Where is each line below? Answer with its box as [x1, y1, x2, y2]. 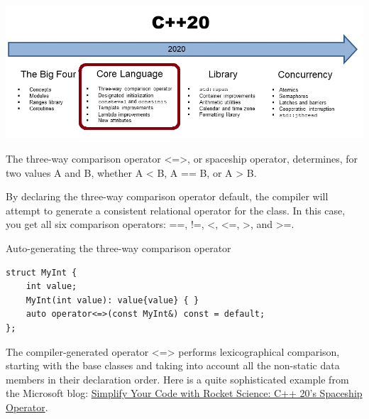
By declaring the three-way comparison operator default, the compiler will [6, 189, 329, 204]
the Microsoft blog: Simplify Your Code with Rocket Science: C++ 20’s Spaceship [6, 386, 363, 401]
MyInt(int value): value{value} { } [26, 295, 199, 305]
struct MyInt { [6, 267, 77, 278]
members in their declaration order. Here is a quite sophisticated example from [6, 371, 349, 386]
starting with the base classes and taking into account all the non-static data [6, 358, 340, 373]
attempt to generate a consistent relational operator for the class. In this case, [6, 202, 346, 217]
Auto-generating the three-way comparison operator [6, 240, 231, 255]
